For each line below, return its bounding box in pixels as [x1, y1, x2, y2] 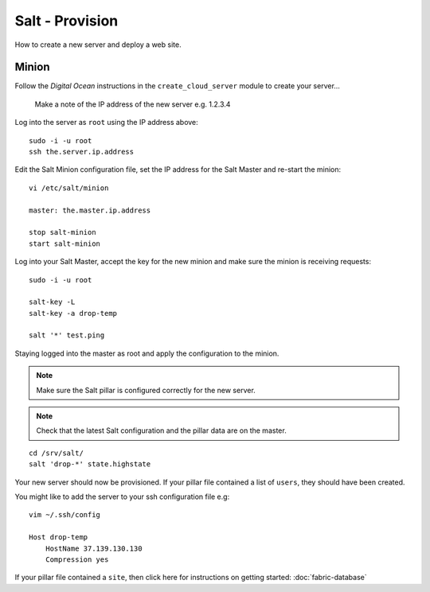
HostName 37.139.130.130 [45, 543, 143, 553]
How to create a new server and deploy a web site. [14, 40, 182, 49]
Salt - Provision [14, 12, 119, 29]
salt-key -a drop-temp [29, 309, 118, 317]
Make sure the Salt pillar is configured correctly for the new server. [36, 385, 256, 395]
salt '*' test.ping [29, 331, 105, 340]
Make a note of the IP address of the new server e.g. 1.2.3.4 [34, 99, 231, 109]
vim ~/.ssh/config [29, 510, 101, 520]
